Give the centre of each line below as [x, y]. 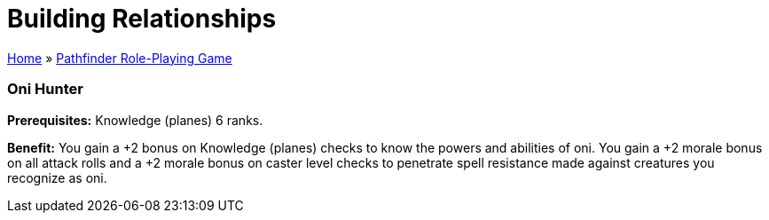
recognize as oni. [57, 177]
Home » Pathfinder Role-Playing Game [120, 58]
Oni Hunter [45, 89]
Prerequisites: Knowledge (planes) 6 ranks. [135, 120]
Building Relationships [142, 19]
